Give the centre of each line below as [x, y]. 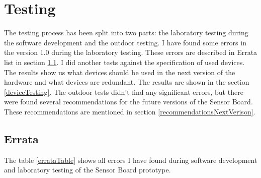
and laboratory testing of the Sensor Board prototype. [88, 170]
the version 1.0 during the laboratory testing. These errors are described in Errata [131, 52]
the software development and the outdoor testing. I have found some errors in [125, 42]
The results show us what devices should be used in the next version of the [120, 72]
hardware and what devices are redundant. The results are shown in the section [127, 82]
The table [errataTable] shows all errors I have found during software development [131, 160]
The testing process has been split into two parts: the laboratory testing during [126, 33]
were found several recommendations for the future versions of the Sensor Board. [128, 102]
